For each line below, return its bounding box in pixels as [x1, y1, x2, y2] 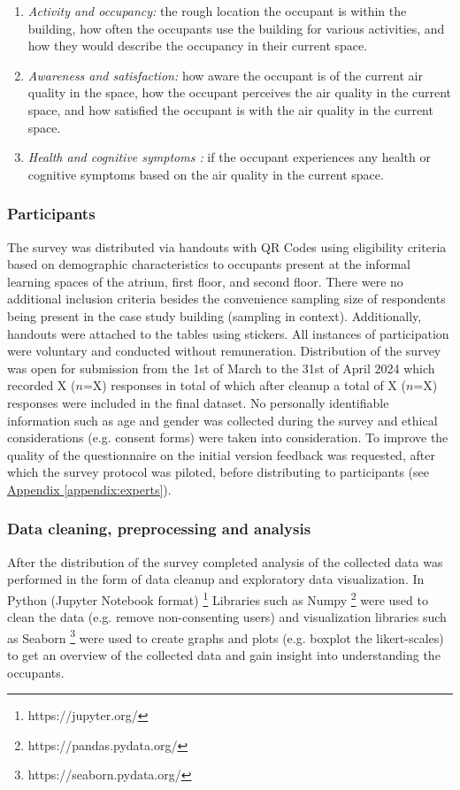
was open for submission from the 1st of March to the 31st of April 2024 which [7, 358, 435, 377]
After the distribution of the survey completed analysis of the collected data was [7, 552, 443, 571]
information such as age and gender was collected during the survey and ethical [7, 410, 438, 429]
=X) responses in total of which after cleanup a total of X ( [82, 376, 406, 395]
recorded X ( [7, 376, 76, 395]
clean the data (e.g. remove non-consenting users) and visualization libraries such [7, 608, 447, 626]
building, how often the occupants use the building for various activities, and [27, 19, 445, 37]
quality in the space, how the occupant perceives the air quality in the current [27, 83, 452, 102]
